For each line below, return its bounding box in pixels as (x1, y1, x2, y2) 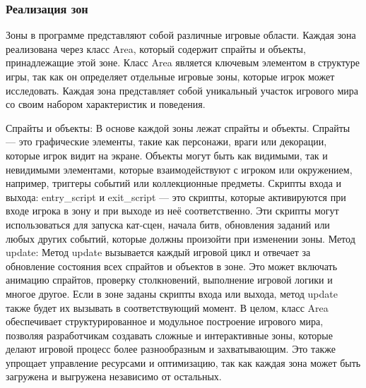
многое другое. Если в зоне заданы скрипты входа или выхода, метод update (6, 286, 338, 301)
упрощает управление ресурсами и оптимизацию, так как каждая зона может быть (6, 355, 361, 370)
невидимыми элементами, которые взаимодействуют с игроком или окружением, (6, 162, 353, 176)
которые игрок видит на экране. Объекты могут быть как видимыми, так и (6, 147, 328, 162)
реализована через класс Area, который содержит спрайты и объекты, (6, 41, 306, 56)
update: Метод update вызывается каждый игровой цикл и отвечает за (6, 245, 311, 260)
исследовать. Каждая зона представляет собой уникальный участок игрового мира (6, 83, 358, 97)
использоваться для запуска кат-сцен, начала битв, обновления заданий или (6, 217, 330, 231)
